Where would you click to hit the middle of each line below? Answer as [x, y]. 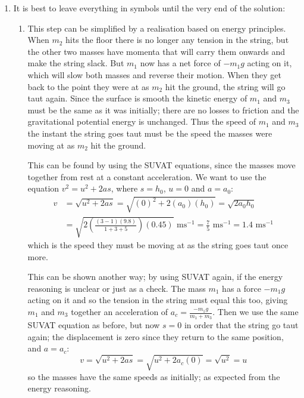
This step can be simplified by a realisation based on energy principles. [157, 28]
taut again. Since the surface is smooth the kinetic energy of [137, 98]
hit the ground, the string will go [225, 86]
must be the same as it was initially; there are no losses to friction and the [163, 109]
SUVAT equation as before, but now [94, 325]
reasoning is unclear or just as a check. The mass [117, 288]
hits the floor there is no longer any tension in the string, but [177, 40]
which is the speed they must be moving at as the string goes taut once [158, 245]
